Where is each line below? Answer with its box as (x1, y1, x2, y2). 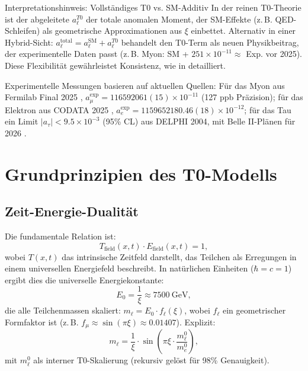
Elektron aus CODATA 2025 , (5, 103, 114, 116)
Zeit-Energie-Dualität (5, 202, 139, 220)
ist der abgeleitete (5, 12, 69, 25)
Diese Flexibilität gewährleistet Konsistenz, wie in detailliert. (5, 59, 226, 71)
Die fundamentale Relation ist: (5, 229, 116, 242)
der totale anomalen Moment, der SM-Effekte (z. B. (86, 12, 272, 25)
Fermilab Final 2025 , (5, 91, 83, 103)
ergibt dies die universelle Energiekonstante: (5, 273, 164, 286)
